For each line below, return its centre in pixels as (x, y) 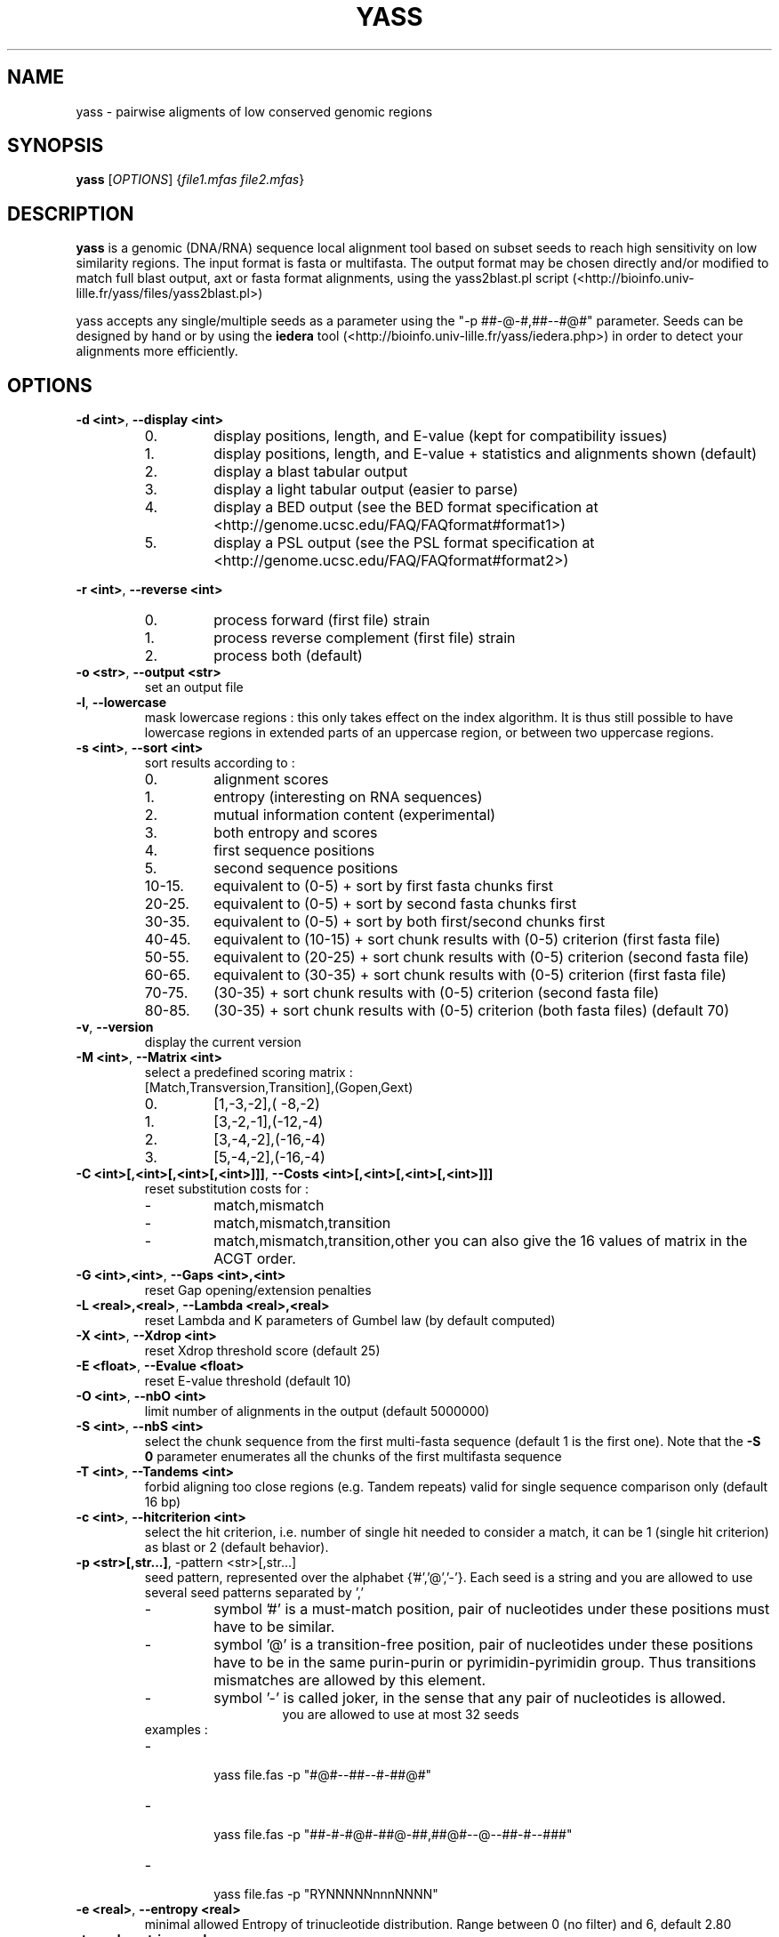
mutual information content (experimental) (355, 815)
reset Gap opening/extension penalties (258, 1290)
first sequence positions (294, 851)
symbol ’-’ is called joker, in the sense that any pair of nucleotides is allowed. (470, 1698)
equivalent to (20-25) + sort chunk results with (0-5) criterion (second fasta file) (482, 957)
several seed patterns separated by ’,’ (254, 1593)
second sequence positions (306, 868)
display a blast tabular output (311, 472)
